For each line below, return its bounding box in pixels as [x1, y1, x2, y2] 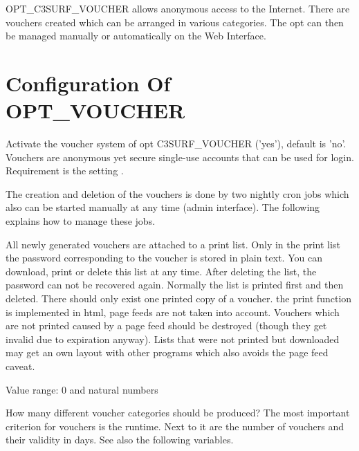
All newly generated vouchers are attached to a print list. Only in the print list [6, 237, 340, 251]
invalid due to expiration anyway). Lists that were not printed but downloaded [6, 331, 340, 346]
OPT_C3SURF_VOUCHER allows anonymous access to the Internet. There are [6, 1, 350, 15]
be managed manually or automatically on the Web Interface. [6, 28, 266, 43]
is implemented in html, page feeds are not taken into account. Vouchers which [6, 304, 340, 319]
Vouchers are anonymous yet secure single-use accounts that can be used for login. [6, 149, 354, 164]
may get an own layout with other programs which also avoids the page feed [6, 345, 329, 360]
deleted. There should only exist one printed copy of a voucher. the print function [6, 291, 352, 306]
